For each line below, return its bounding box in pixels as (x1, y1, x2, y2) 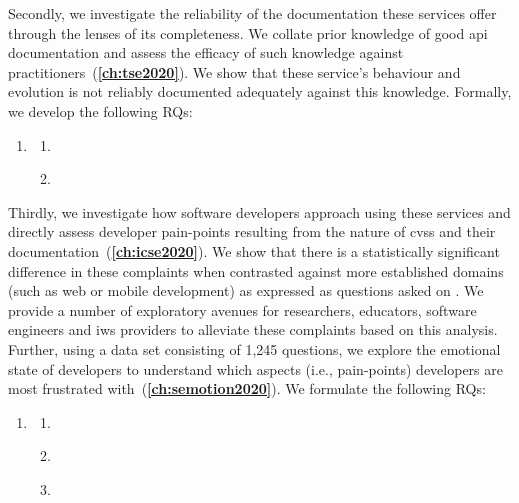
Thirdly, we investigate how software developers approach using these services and (8, 201, 511, 222)
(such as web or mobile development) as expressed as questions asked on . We (8, 280, 484, 301)
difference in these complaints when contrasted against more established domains (8, 260, 504, 281)
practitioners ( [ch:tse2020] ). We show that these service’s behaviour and (8, 61, 461, 82)
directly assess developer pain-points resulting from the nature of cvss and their (8, 221, 496, 242)
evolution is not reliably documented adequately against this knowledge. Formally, (8, 81, 512, 102)
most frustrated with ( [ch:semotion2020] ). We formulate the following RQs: (8, 378, 486, 399)
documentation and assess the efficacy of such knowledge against (8, 42, 404, 63)
